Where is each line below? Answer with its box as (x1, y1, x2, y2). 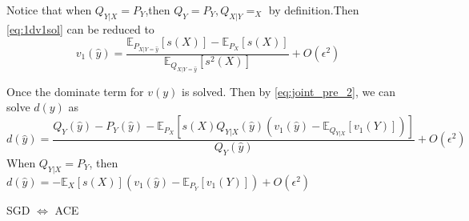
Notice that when (6, 2, 92, 18)
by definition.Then (268, 2, 359, 18)
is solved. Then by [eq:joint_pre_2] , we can (182, 82, 396, 99)
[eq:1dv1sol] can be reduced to (6, 20, 154, 37)
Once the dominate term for (6, 82, 144, 99)
